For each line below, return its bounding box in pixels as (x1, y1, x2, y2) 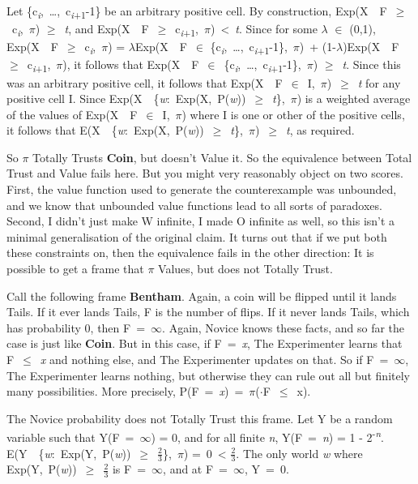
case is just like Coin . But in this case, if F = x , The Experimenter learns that (6, 335, 403, 352)
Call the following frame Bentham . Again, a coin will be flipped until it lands (6, 287, 397, 304)
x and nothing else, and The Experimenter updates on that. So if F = (40, 351, 389, 367)
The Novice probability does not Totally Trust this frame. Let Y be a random (6, 409, 393, 426)
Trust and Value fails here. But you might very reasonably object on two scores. (6, 165, 403, 182)
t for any (357, 74, 401, 91)
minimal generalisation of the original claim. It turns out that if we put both (6, 228, 387, 245)
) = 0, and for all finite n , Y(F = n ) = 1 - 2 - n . (151, 426, 384, 446)
